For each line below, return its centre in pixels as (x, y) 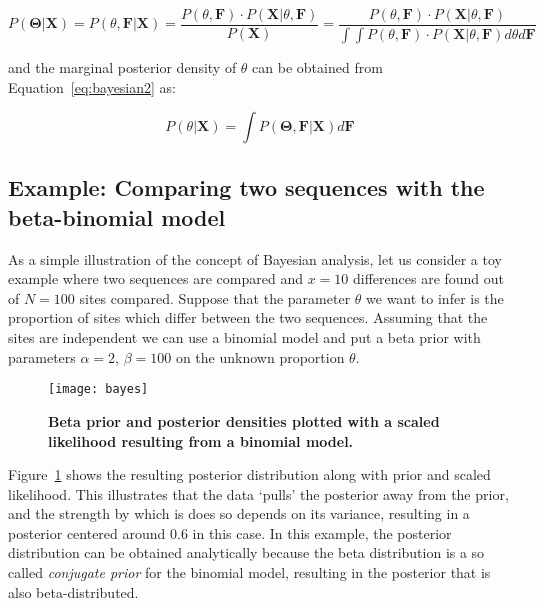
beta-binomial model (117, 216)
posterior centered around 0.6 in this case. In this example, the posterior (230, 532)
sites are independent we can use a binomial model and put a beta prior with (244, 337)
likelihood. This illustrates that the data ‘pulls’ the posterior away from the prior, (258, 493)
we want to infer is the (435, 297)
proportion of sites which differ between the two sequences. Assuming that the (248, 317)
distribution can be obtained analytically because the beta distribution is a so (246, 552)
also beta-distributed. (73, 591)
